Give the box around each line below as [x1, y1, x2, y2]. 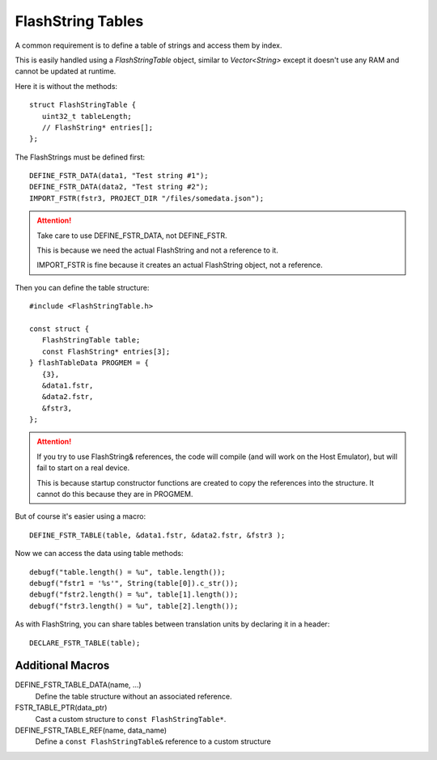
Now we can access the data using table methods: [15, 549, 184, 558]
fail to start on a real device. [36, 463, 130, 473]
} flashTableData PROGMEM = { [29, 359, 150, 367]
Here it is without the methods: [15, 81, 117, 91]
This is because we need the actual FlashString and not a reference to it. [36, 245, 278, 255]
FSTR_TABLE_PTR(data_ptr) [15, 703, 108, 712]
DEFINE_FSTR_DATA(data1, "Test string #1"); [29, 171, 210, 180]
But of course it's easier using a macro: [15, 512, 146, 521]
